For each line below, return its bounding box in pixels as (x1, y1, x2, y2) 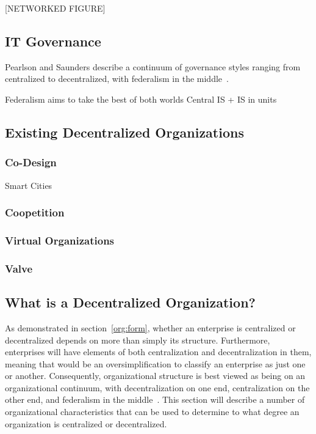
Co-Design (5, 155, 57, 170)
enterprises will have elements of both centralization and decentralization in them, (5, 345, 312, 358)
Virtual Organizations (5, 232, 115, 248)
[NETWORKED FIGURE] (5, 2, 106, 14)
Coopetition (5, 205, 65, 220)
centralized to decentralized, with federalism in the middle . (5, 72, 229, 85)
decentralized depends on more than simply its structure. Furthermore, (5, 333, 270, 346)
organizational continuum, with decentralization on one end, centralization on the (5, 381, 310, 394)
